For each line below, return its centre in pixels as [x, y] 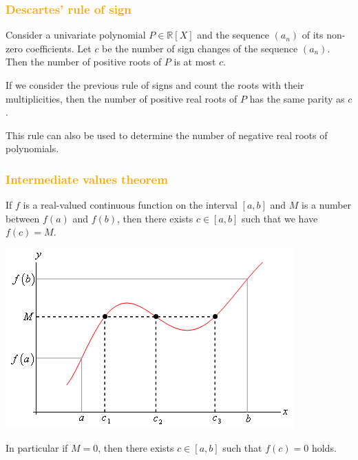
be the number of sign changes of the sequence [200, 48]
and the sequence [233, 35]
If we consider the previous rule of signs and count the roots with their [155, 85]
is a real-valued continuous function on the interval [130, 205]
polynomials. [32, 148]
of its [313, 35]
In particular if [37, 447]
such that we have [280, 218]
